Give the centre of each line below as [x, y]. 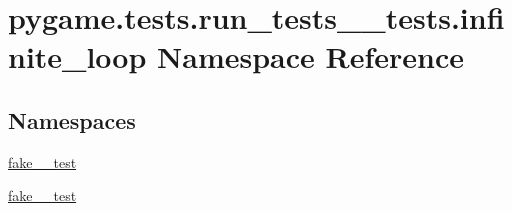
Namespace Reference [311, 56]
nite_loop [77, 56]
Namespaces [72, 119]
